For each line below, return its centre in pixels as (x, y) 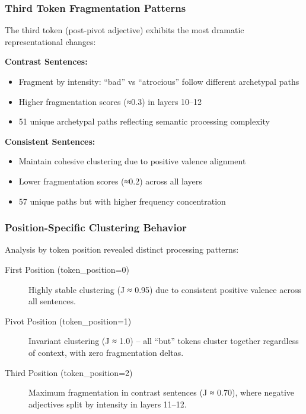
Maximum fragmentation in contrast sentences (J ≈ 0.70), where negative (162, 392)
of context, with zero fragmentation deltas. (106, 352)
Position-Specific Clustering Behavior (96, 227)
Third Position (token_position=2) (69, 372)
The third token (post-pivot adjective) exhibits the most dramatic (125, 30)
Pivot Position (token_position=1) (68, 321)
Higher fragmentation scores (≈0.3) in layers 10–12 (110, 101)
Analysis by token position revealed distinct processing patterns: (122, 249)
